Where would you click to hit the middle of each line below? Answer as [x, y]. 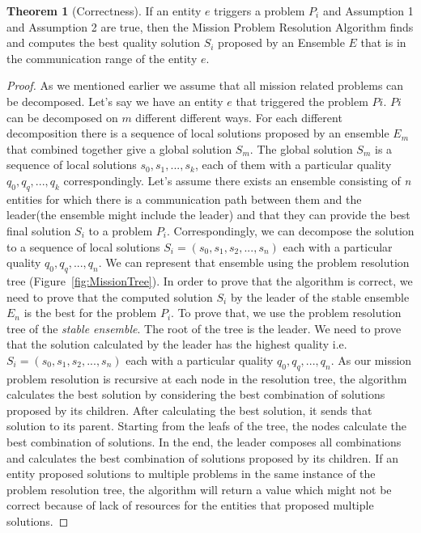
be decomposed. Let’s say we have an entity [115, 101]
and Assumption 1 [368, 11]
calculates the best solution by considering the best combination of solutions [196, 394]
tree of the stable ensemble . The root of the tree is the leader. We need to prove [204, 328]
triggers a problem [259, 11]
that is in [383, 42]
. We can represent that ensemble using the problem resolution [254, 262]
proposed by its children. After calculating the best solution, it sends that [189, 410]
